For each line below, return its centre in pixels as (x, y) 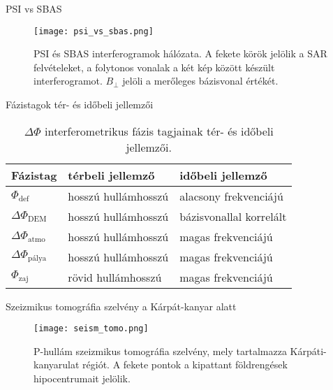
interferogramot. (68, 81)
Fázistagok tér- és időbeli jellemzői (80, 104)
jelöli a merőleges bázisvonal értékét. (200, 81)
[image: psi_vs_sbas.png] (94, 31)
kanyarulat (57, 364)
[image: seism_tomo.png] (91, 329)
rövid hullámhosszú (115, 277)
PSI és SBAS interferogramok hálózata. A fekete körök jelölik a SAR (180, 53)
